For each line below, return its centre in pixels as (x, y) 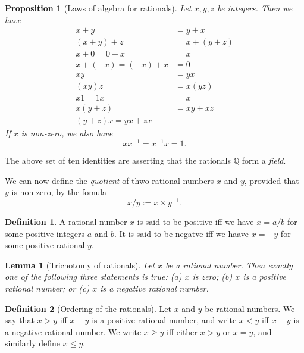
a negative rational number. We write (73, 331)
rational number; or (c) (47, 288)
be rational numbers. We (250, 308)
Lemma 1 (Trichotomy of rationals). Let (80, 265)
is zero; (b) (212, 277)
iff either (182, 331)
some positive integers (45, 233)
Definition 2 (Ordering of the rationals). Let (88, 308)
